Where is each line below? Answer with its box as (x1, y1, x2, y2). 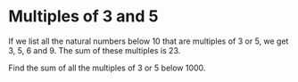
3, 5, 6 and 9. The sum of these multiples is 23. (8, 45, 181, 55)
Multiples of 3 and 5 (8, 6, 159, 27)
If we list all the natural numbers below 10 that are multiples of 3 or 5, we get (8, 36, 289, 46)
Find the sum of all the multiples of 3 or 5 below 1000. (8, 62, 206, 73)
